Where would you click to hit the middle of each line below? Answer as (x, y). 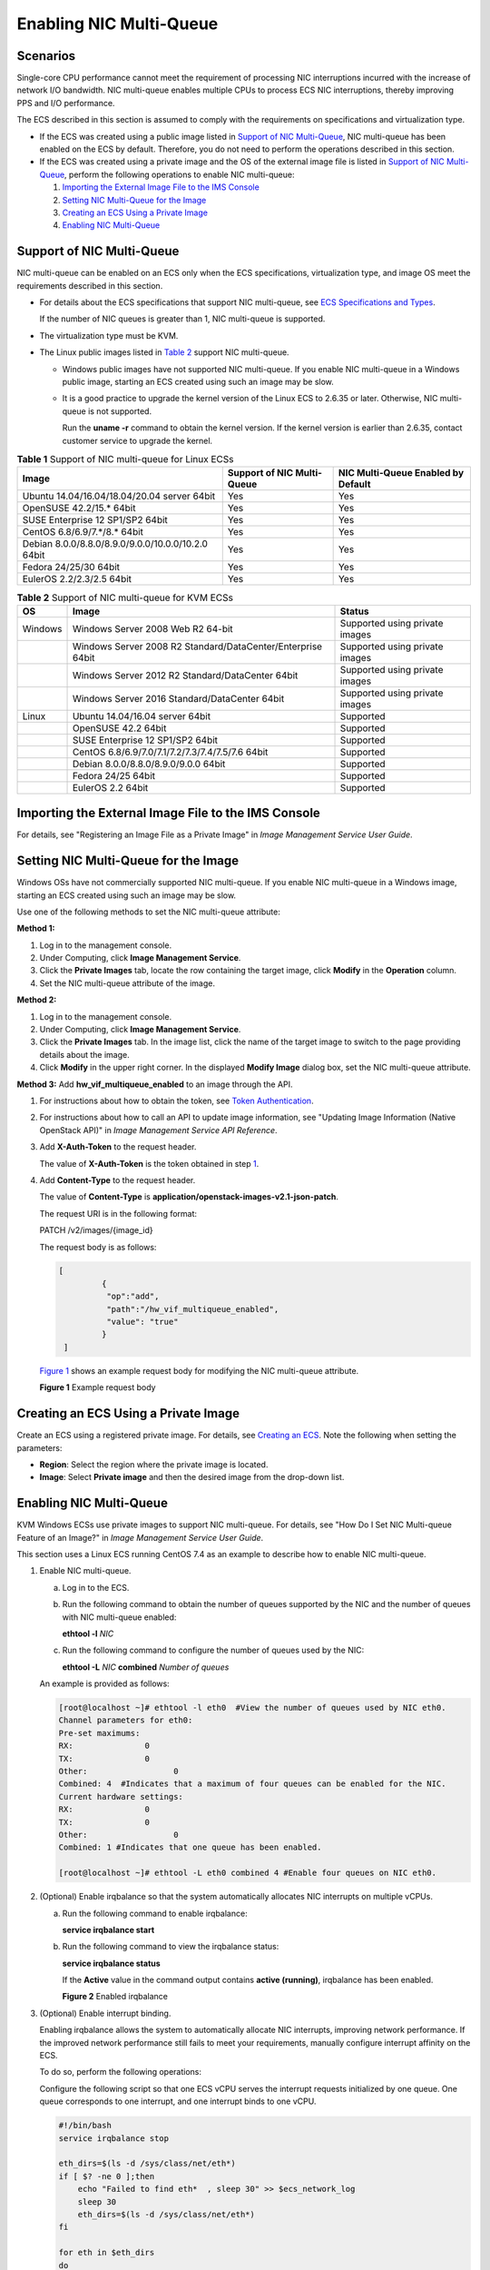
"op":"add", (132, 1297)
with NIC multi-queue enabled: (119, 1617)
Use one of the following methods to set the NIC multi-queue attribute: (148, 912)
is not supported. (120, 411)
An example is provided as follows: (104, 1683)
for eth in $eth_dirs (107, 2253)
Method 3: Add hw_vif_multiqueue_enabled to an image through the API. (155, 1084)
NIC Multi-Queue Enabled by (401, 473)
